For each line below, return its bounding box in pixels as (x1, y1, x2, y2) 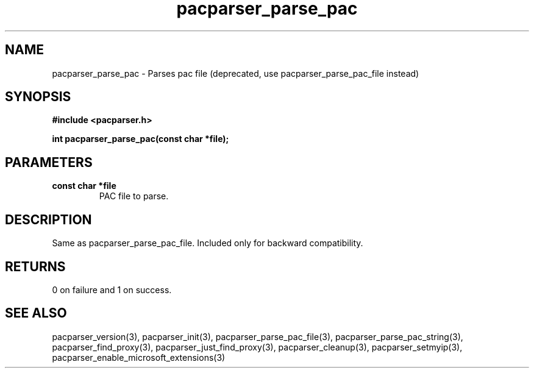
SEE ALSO (5, 305, 67, 321)
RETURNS (5, 258, 66, 274)
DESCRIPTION (5, 211, 92, 227)
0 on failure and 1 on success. (52, 284, 172, 295)
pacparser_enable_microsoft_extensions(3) (52, 352, 226, 363)
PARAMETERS (5, 154, 93, 170)
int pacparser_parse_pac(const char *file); (52, 133, 229, 144)
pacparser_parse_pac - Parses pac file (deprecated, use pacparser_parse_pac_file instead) (52, 68, 419, 79)
